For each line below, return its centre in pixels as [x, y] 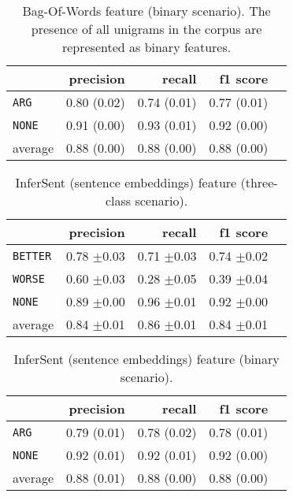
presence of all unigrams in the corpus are [146, 29]
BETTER [32, 256]
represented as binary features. [146, 47]
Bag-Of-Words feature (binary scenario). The [146, 11]
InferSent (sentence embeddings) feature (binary [146, 359]
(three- [259, 182]
